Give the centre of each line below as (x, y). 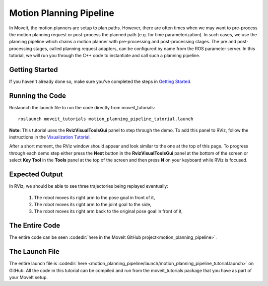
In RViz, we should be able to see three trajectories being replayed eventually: (89, 186)
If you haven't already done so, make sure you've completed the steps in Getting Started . (100, 81)
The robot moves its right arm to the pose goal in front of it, (95, 197)
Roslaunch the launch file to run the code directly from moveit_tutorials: (82, 107)
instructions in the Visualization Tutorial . (50, 137)
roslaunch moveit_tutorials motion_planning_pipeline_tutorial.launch (106, 119)
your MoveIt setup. (29, 277)
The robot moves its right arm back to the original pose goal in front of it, (108, 212)
